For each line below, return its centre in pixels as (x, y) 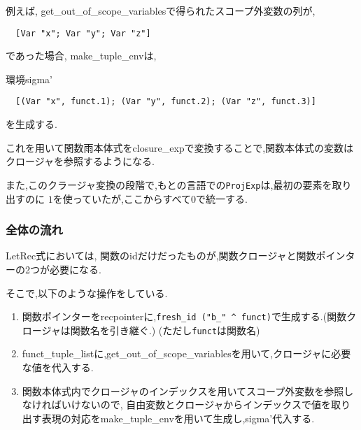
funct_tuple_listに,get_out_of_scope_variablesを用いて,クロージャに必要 (186, 353)
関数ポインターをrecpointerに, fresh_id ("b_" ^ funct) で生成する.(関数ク (189, 316)
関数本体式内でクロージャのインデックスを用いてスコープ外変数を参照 (183, 390)
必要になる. (75, 269)
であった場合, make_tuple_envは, (81, 56)
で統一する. (222, 198)
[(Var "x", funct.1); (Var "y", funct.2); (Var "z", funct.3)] (166, 102)
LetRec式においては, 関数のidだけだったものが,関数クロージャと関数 (161, 256)
